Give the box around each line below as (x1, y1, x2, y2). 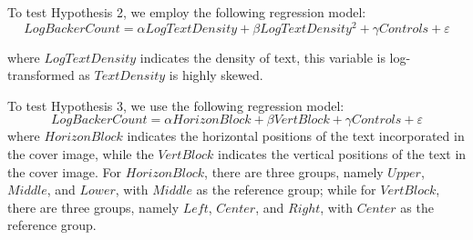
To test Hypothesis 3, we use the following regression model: (7, 95, 344, 115)
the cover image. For (7, 162, 122, 181)
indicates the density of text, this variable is (139, 47, 386, 66)
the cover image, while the (7, 145, 154, 164)
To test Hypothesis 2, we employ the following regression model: (7, 3, 366, 21)
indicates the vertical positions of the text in (218, 145, 467, 164)
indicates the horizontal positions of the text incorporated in (127, 126, 465, 145)
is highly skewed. (169, 65, 263, 85)
